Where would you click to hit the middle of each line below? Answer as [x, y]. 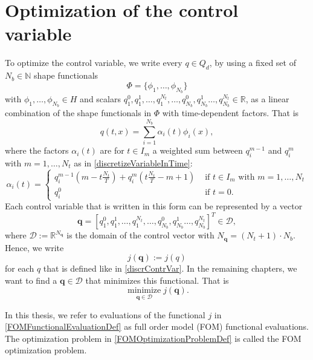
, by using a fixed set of [253, 63]
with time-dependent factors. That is [231, 113]
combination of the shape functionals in [78, 113]
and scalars [100, 98]
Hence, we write [34, 247]
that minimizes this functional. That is [157, 280]
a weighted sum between [198, 150]
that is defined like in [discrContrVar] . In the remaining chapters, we [170, 268]
